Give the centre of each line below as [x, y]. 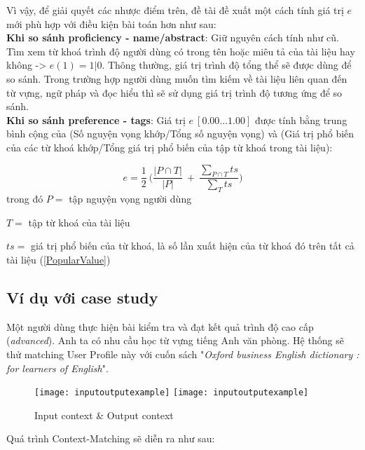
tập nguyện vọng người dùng [130, 199]
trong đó [25, 199]
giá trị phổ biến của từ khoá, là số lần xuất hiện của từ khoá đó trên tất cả [192, 246]
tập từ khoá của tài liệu [79, 222]
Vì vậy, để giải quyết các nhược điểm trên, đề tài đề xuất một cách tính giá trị [175, 10]
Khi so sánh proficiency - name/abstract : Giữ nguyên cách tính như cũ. [173, 37]
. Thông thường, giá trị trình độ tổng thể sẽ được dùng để [227, 65]
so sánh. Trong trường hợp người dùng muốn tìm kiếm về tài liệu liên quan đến [177, 78]
